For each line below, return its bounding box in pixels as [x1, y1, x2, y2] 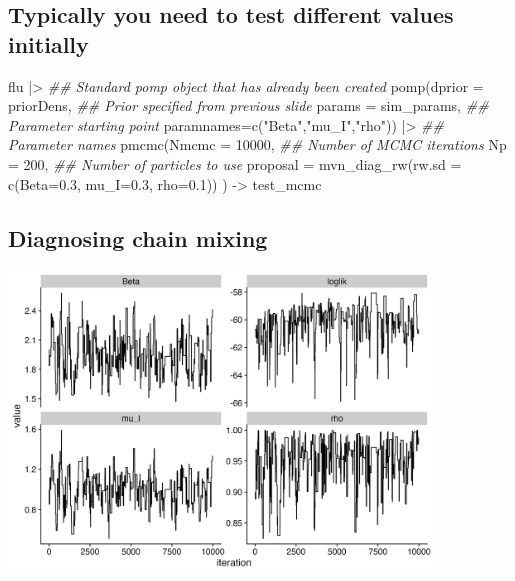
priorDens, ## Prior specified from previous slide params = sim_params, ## [8, 95, 489, 116]
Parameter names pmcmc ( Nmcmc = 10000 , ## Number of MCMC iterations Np [8, 134, 507, 155]
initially [8, 28, 89, 59]
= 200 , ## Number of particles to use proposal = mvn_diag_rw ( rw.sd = [8, 153, 462, 174]
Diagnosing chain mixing [8, 222, 268, 253]
